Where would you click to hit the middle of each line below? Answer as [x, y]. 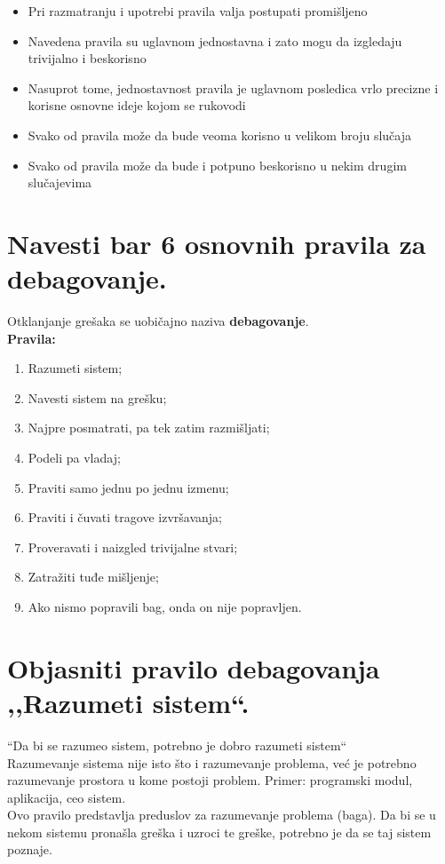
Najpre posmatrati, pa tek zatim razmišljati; [149, 428]
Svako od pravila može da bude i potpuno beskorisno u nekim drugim [217, 165]
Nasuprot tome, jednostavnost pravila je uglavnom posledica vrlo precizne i [233, 87]
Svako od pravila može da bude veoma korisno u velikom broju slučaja [219, 135]
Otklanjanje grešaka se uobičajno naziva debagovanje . [158, 321]
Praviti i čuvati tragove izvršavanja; [125, 517]
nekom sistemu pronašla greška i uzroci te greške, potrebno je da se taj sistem [219, 832]
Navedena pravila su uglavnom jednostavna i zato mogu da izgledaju [215, 40]
